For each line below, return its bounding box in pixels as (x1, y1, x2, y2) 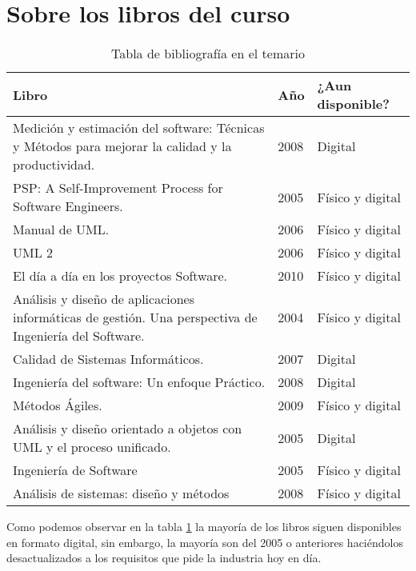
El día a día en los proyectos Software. (13, 266, 228, 285)
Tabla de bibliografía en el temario (111, 44, 305, 63)
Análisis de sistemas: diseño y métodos (13, 484, 230, 503)
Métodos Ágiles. (13, 396, 102, 415)
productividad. (13, 155, 95, 174)
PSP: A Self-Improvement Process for (13, 178, 223, 198)
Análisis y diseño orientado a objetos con (13, 419, 242, 438)
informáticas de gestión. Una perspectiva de (13, 308, 258, 327)
